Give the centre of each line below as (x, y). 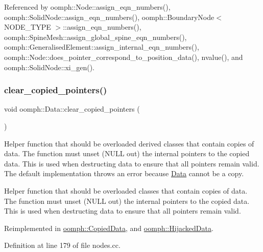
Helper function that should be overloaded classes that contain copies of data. (126, 190)
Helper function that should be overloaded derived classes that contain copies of (129, 143)
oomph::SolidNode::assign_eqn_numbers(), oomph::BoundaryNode (109, 17)
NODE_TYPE (28, 27)
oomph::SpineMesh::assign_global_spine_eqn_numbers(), (95, 37)
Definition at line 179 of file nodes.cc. (62, 245)
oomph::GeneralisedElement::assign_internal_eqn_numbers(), (102, 47)
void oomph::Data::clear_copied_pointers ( (72, 109)
